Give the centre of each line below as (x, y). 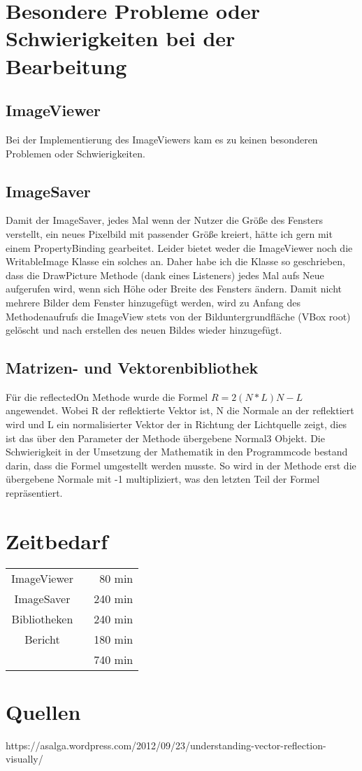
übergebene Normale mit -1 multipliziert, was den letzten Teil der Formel (163, 479)
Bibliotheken (42, 618)
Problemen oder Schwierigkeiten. (75, 153)
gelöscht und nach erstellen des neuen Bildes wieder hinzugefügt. (144, 330)
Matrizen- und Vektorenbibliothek (132, 368)
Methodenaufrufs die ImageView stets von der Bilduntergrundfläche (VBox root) (178, 316)
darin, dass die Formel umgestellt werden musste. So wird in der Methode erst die (181, 465)
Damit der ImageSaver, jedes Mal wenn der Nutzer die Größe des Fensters (165, 220)
